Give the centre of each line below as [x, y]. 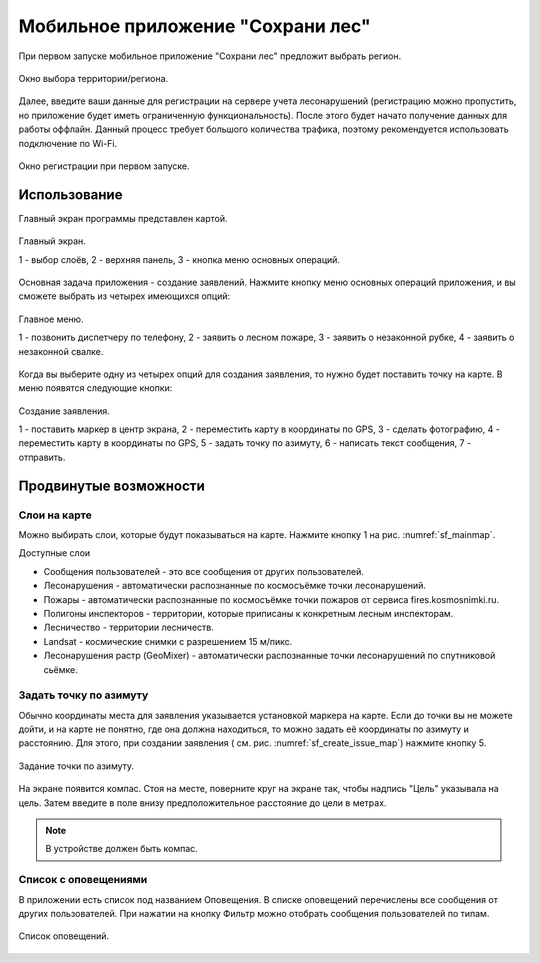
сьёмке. [61, 669]
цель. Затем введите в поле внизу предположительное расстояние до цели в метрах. [202, 802]
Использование [70, 194]
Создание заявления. [64, 411]
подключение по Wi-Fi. [68, 143]
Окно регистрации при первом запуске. [104, 166]
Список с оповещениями [83, 880]
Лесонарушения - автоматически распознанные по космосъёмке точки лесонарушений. [235, 586]
